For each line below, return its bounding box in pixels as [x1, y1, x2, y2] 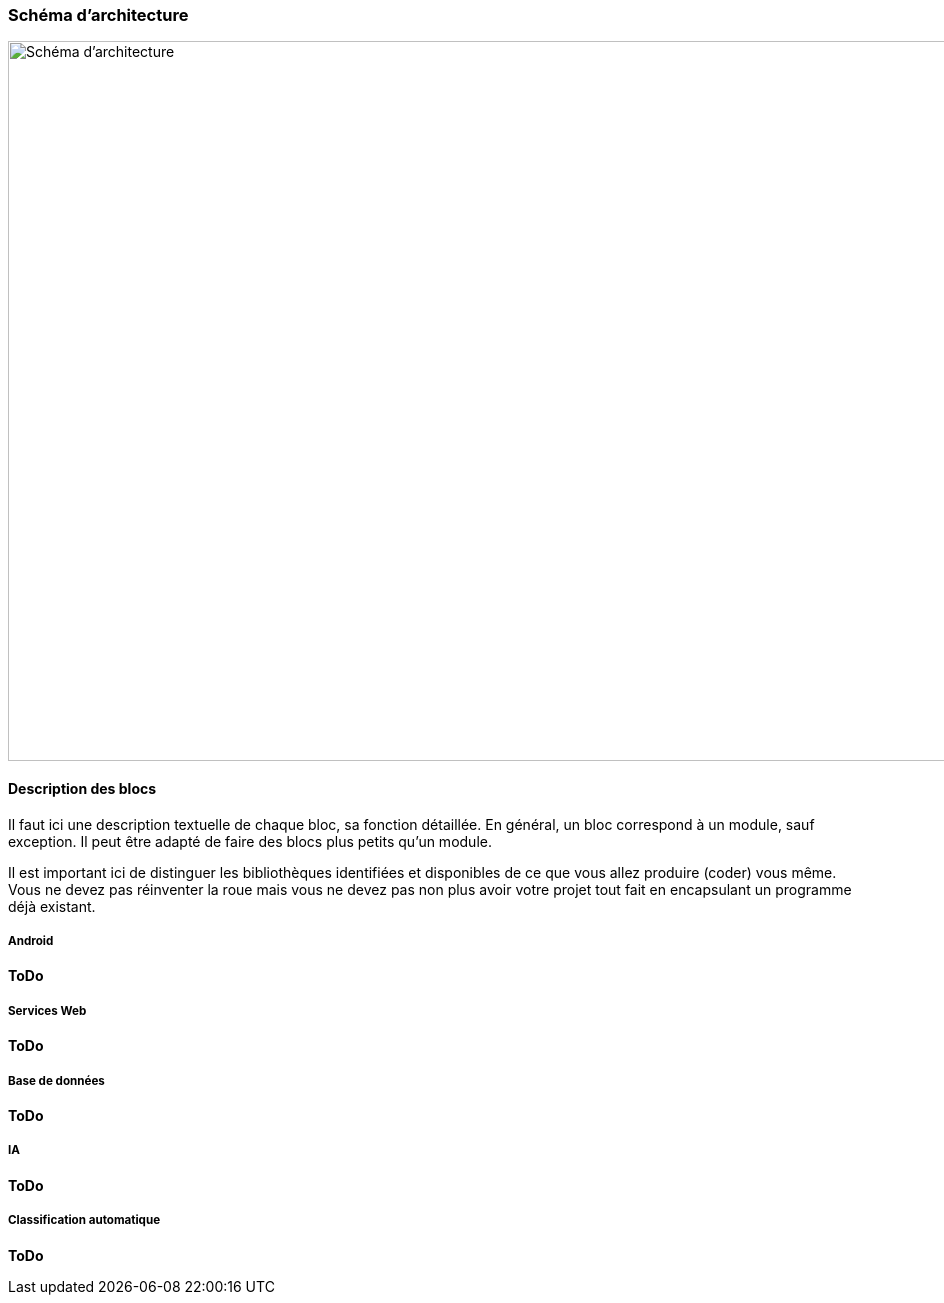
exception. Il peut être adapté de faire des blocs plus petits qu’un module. [8, 832, 492, 850]
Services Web [8, 1003, 87, 1018]
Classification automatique [8, 1213, 161, 1228]
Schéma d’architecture [8, 5, 189, 25]
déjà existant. [8, 897, 96, 915]
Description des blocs [8, 779, 157, 797]
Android [8, 933, 54, 948]
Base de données [8, 1073, 105, 1088]
